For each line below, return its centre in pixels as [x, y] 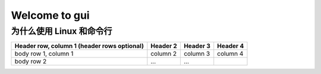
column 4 [230, 54]
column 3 [197, 54]
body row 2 [31, 62]
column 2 [164, 54]
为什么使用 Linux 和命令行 [62, 31]
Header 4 [231, 46]
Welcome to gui [50, 15]
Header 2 [164, 46]
